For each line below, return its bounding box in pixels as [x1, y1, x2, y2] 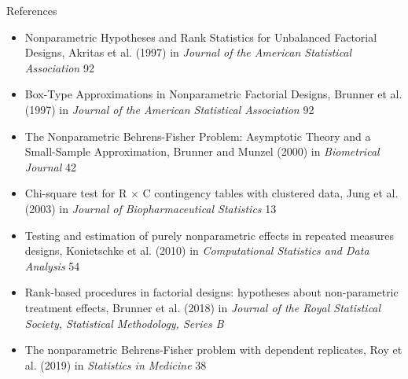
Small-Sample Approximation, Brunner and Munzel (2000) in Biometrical [24, 143, 380, 160]
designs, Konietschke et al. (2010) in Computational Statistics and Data [24, 242, 369, 259]
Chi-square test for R [24, 185, 127, 201]
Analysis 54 [24, 257, 80, 274]
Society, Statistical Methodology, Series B [24, 315, 224, 331]
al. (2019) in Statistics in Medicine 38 [24, 356, 207, 373]
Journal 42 [24, 158, 77, 175]
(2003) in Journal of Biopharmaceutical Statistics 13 [24, 200, 277, 216]
